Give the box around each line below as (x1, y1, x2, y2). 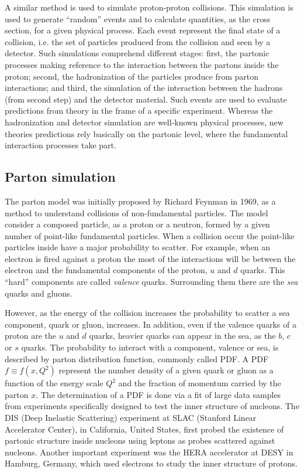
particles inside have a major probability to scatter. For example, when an (5, 241, 271, 253)
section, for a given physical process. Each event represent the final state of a (5, 24, 281, 36)
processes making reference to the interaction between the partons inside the (5, 58, 279, 70)
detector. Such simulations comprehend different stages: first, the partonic (5, 47, 270, 59)
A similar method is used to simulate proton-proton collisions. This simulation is (5, 1, 293, 13)
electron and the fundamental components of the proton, (5, 264, 208, 276)
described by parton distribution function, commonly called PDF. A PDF (5, 352, 269, 365)
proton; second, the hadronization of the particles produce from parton (5, 70, 259, 82)
